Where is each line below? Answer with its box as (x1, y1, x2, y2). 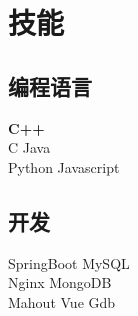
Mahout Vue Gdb (8, 291, 116, 312)
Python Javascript (8, 156, 120, 177)
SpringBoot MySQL (8, 252, 130, 273)
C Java (8, 137, 51, 158)
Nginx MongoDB (8, 272, 112, 293)
